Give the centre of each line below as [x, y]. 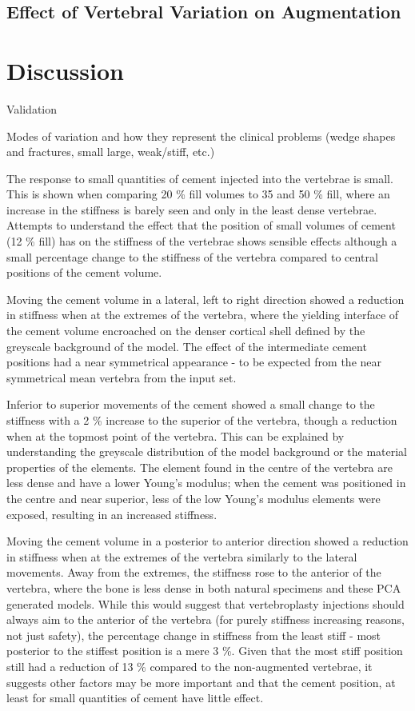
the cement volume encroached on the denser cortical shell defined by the [186, 331]
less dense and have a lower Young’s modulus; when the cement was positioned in [206, 483]
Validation [32, 108]
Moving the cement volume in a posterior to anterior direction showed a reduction [207, 541]
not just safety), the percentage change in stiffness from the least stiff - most [194, 635]
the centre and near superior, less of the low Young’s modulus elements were [194, 498]
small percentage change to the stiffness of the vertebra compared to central [192, 256]
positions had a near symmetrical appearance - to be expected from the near [194, 362]
